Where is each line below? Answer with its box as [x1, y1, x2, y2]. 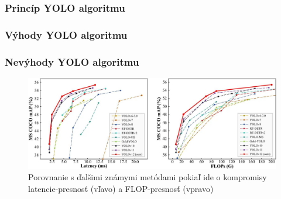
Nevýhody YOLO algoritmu [5, 54, 139, 69]
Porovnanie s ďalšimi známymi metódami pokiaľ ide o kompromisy [28, 171, 267, 183]
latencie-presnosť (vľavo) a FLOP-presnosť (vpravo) [28, 182, 214, 194]
